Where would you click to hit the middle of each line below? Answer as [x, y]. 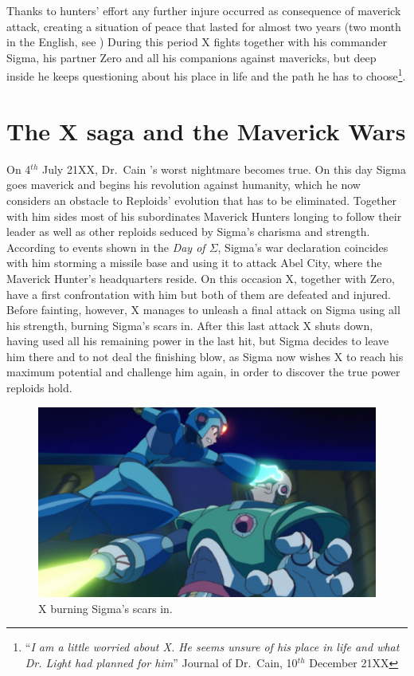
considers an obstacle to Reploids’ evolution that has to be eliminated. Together [201, 200]
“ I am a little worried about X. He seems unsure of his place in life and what [212, 647]
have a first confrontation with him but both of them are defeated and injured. [199, 294]
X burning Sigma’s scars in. [105, 608]
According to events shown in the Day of [106, 247]
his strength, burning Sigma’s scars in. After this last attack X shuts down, [190, 325]
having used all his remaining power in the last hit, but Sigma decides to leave [198, 341]
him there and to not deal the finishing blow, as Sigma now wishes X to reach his [205, 356]
